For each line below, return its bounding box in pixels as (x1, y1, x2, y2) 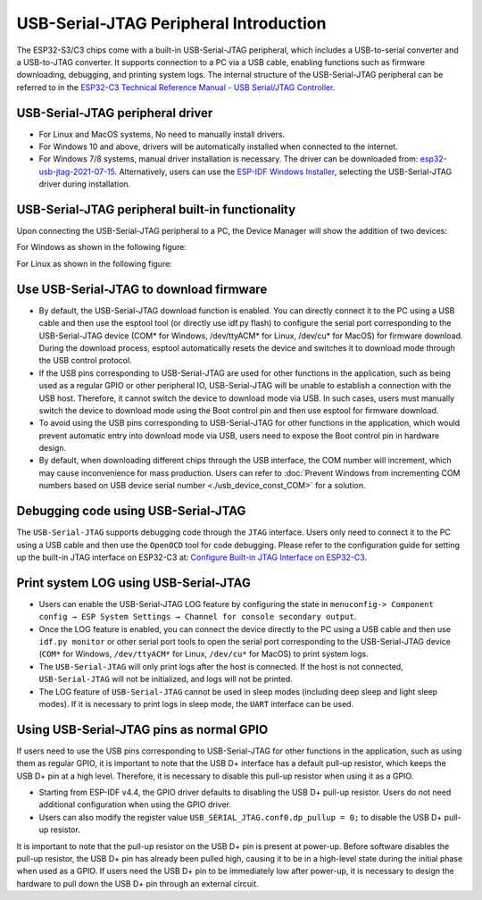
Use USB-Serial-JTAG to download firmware (16, 281, 268, 296)
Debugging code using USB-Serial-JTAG (16, 504, 246, 519)
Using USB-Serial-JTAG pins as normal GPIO (16, 721, 269, 737)
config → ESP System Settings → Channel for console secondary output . (38, 612, 357, 622)
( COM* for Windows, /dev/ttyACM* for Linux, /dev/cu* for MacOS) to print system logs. (38, 648, 370, 660)
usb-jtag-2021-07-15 (38, 166, 115, 177)
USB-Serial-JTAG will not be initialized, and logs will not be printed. (38, 674, 294, 685)
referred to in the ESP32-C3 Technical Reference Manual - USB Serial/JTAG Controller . (16, 81, 336, 93)
